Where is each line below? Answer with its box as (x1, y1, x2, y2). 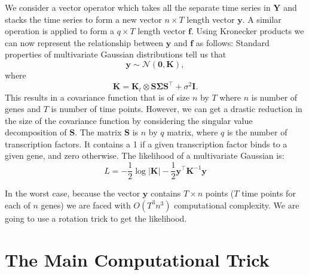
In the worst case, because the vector (5, 187, 140, 200)
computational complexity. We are (174, 198, 299, 211)
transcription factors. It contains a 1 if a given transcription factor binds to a (5, 137, 287, 150)
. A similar (242, 13, 282, 25)
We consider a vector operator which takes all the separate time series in (5, 1, 271, 13)
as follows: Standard (195, 36, 270, 49)
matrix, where (167, 126, 218, 138)
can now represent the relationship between (5, 36, 164, 49)
